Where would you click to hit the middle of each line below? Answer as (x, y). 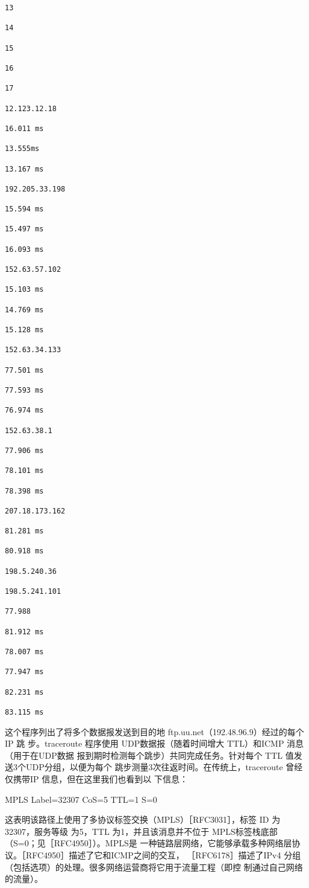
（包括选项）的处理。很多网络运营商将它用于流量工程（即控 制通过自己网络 (154, 867)
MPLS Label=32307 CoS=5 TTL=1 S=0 (81, 799)
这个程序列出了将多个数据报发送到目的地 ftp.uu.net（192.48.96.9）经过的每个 (154, 731)
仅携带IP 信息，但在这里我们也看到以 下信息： (96, 778)
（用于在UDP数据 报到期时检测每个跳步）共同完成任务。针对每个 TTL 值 (149, 755)
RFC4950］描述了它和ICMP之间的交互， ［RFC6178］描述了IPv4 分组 (163, 854)
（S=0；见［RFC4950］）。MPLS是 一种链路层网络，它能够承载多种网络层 (148, 843)
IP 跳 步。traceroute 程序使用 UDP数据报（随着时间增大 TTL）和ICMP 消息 (154, 743)
